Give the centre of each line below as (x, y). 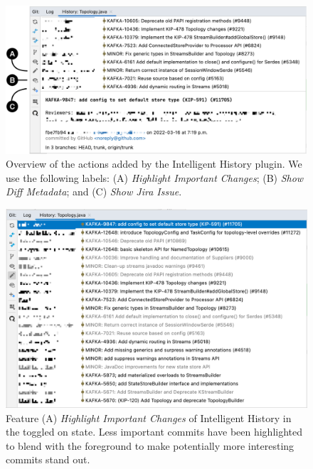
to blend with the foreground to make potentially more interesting (150, 445)
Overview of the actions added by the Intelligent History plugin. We (154, 164)
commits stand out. (48, 459)
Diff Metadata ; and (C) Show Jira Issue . (94, 192)
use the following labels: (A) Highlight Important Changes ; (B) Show (155, 177)
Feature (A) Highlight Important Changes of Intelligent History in (149, 417)
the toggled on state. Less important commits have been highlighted (154, 432)
